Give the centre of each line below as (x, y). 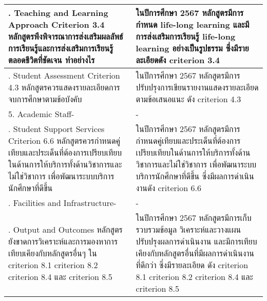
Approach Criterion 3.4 (56, 24)
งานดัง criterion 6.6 (168, 188)
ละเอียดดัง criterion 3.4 (178, 60)
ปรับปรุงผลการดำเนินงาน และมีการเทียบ (196, 241)
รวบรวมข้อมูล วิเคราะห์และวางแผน (188, 229)
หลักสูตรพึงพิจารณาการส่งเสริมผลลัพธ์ (66, 36)
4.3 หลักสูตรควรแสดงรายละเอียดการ (64, 87)
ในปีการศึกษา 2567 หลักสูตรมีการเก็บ (194, 218)
